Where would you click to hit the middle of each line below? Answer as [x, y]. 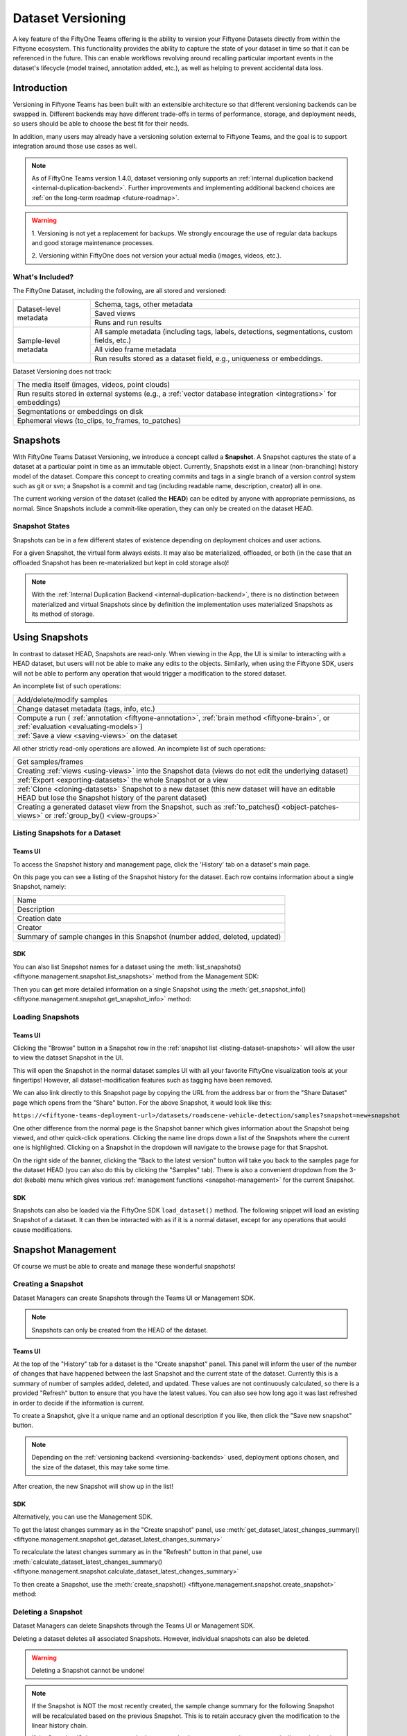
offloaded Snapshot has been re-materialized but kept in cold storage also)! [121, 562]
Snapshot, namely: [40, 887]
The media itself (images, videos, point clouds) [94, 385]
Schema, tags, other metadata [144, 304]
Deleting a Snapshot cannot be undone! [88, 1671]
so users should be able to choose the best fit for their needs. [101, 124]
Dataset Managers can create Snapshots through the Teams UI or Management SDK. [134, 1298]
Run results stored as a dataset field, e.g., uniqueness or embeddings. [208, 358]
